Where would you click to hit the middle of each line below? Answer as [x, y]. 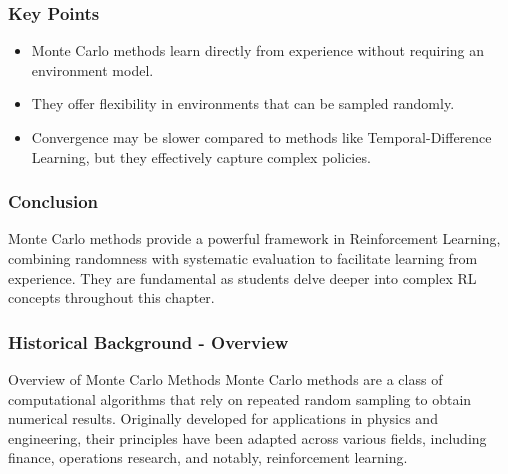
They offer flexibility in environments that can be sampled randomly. [243, 103]
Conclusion [53, 201]
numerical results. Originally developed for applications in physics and [223, 418]
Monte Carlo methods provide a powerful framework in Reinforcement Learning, [254, 238]
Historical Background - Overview [148, 341]
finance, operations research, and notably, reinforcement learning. [208, 457]
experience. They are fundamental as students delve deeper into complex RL [242, 277]
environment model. [92, 69]
